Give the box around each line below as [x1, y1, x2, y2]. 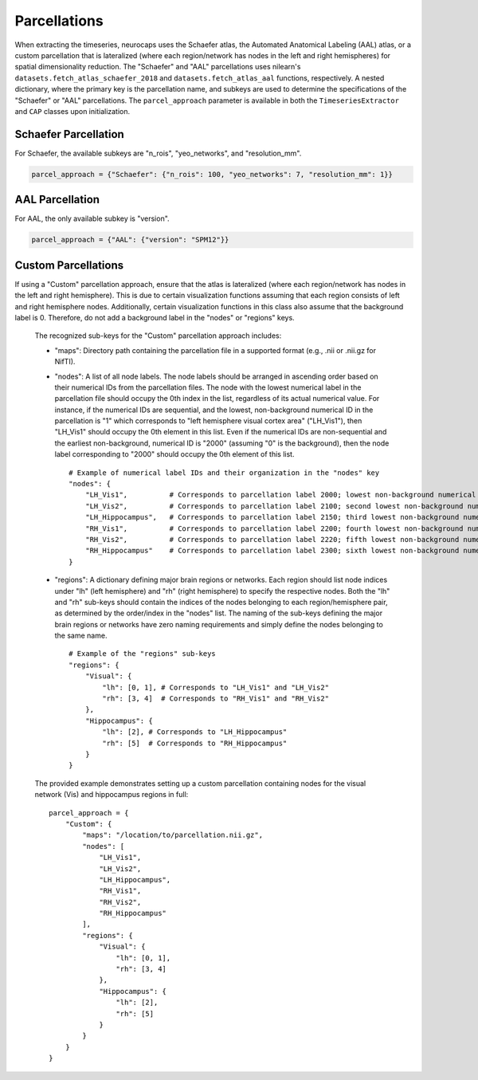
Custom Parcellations [14, 258, 123, 272]
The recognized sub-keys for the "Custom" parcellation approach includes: [34, 331, 282, 340]
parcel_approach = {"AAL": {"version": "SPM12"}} [31, 235, 229, 245]
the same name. [54, 630, 108, 641]
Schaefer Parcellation [14, 128, 125, 141]
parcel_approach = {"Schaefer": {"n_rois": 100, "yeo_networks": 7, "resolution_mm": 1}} [31, 170, 394, 179]
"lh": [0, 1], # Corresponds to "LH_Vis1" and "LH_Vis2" [102, 682, 330, 692]
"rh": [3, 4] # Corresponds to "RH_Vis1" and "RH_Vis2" [102, 694, 330, 703]
